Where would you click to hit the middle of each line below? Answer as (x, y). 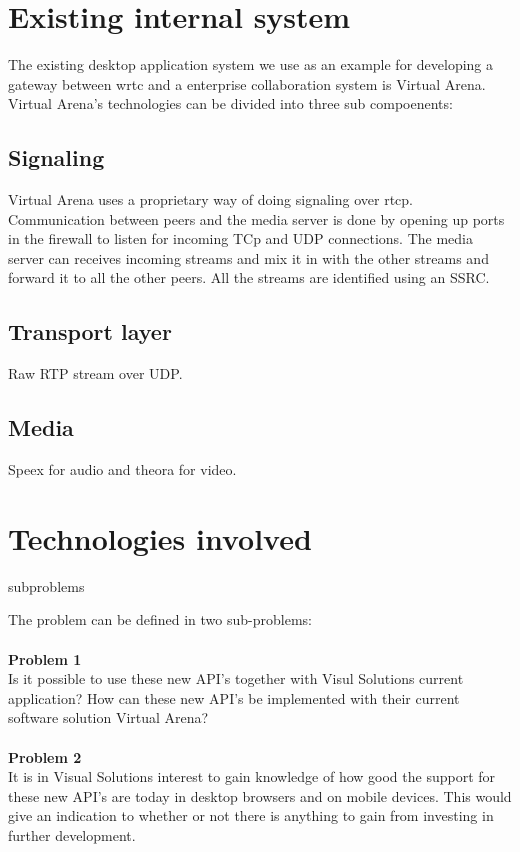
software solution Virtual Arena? (108, 717)
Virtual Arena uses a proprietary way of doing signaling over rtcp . (210, 199)
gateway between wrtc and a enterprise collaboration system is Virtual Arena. (247, 83)
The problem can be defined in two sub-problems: (160, 619)
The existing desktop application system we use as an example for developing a (251, 64)
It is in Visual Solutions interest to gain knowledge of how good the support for (252, 776)
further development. (72, 834)
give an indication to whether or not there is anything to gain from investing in (251, 815)
